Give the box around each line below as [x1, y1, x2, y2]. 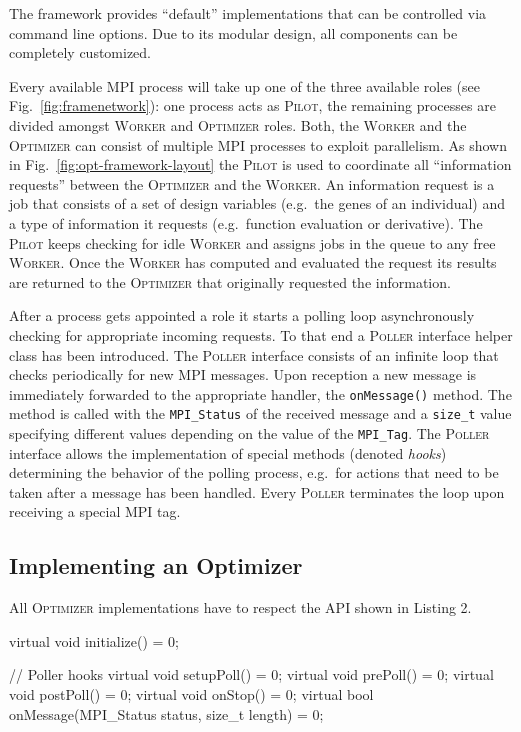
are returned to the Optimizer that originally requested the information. [9, 271, 451, 292]
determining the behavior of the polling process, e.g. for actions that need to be [9, 462, 499, 483]
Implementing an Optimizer [9, 550, 303, 581]
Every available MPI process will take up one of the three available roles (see [9, 75, 480, 96]
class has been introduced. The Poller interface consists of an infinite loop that [9, 344, 499, 365]
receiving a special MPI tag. [9, 501, 181, 522]
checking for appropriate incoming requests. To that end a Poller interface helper [9, 324, 513, 345]
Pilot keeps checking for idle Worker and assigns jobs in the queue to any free [9, 232, 496, 253]
